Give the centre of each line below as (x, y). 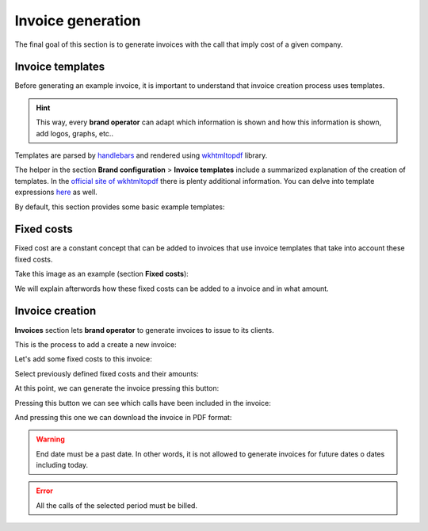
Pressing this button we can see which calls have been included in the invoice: (143, 403)
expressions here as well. (56, 192)
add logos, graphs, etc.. (75, 133)
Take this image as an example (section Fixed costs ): (102, 274)
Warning (50, 439)
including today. (62, 465)
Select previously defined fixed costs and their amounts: (107, 373)
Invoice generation (78, 21)
